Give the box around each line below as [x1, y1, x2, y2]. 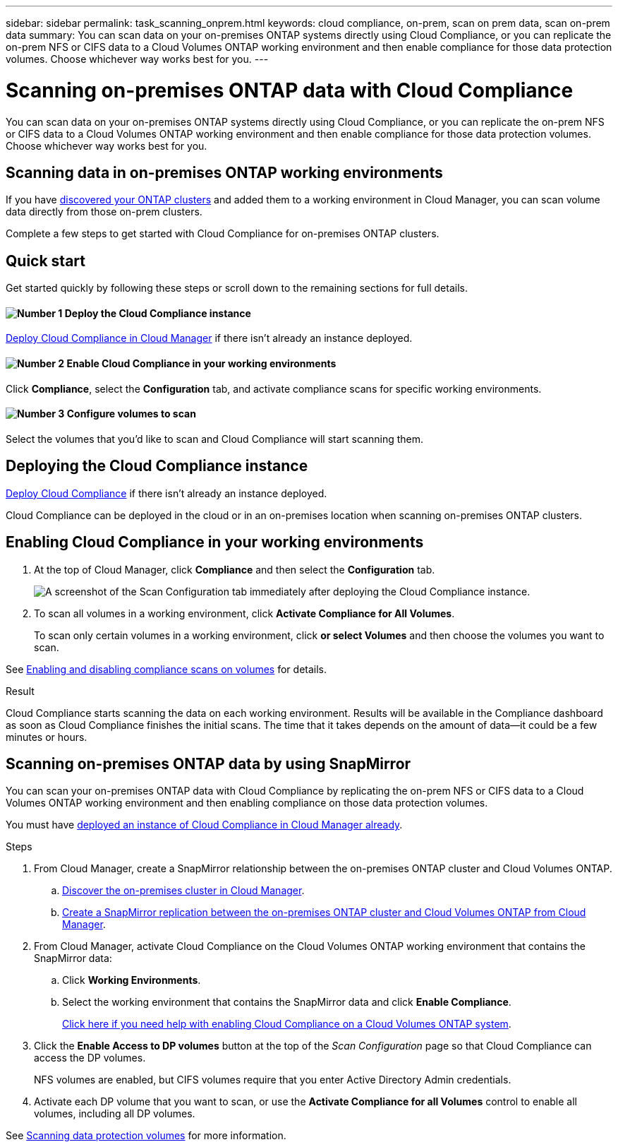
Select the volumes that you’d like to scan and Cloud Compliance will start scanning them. [6, 432, 424, 445]
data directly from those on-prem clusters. [6, 206, 202, 218]
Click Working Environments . [62, 974, 201, 987]
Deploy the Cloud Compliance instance [64, 307, 251, 319]
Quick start [6, 251, 85, 270]
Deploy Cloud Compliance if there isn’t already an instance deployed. [6, 487, 327, 499]
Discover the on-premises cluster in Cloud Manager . [62, 884, 305, 897]
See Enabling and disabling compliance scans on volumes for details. [6, 662, 327, 675]
